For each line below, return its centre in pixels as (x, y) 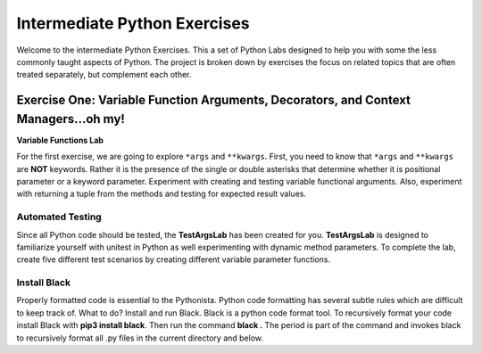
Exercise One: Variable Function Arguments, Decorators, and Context (213, 100)
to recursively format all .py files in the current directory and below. (140, 338)
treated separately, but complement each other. (104, 75)
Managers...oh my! (71, 119)
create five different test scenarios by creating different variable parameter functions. (173, 259)
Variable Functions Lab (60, 140)
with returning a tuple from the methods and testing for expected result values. (162, 194)
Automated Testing (59, 217)
